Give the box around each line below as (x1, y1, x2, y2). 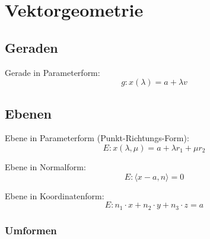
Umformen (5, 222, 57, 237)
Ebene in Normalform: (5, 160, 86, 173)
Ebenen (5, 104, 52, 122)
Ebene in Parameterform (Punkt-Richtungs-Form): (5, 132, 189, 144)
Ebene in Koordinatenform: (5, 189, 104, 202)
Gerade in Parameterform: (5, 66, 100, 78)
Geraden (5, 38, 58, 56)
